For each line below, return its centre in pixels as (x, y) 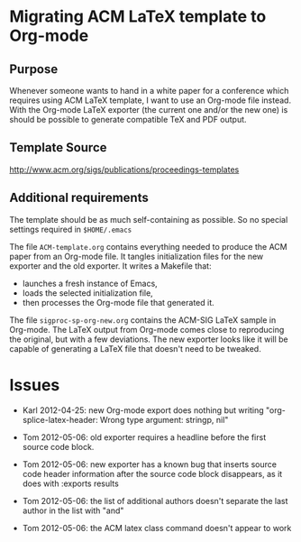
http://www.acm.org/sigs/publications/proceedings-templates (124, 170)
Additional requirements (79, 198)
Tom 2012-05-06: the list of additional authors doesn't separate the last (155, 501)
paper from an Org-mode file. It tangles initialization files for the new (137, 256)
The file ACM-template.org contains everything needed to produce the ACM (148, 246)
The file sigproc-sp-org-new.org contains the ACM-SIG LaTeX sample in (143, 320)
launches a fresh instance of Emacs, (90, 283)
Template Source (58, 147)
